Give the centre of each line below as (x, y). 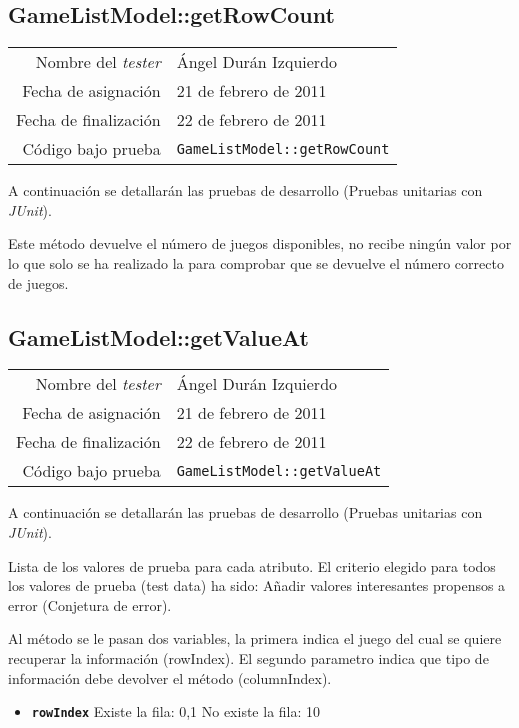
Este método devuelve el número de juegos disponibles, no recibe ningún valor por (260, 243)
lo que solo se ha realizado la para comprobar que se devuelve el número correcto (256, 262)
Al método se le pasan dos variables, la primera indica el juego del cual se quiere (255, 638)
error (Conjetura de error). (90, 604)
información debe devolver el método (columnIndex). (170, 677)
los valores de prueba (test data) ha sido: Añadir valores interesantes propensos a (257, 585)
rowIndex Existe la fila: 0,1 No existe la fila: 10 (176, 711)
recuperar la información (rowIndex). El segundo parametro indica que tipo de (248, 657)
